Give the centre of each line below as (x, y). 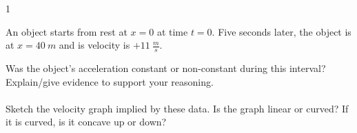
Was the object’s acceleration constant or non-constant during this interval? (166, 68)
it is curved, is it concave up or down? (86, 122)
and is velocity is (94, 45)
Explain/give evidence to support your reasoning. (110, 81)
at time (172, 31)
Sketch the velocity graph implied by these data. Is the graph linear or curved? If (177, 108)
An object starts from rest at (67, 31)
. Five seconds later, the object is (282, 31)
